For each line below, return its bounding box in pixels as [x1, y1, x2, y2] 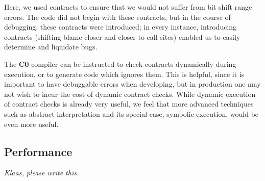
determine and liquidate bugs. [4, 41, 98, 52]
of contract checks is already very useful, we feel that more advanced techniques [4, 98, 254, 109]
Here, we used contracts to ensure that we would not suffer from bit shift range [4, 2, 252, 12]
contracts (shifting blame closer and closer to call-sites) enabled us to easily [4, 31, 240, 42]
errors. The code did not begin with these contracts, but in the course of [4, 11, 231, 22]
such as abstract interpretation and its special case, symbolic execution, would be [4, 108, 259, 119]
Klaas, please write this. [4, 167, 79, 178]
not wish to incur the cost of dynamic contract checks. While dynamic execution [4, 88, 256, 99]
